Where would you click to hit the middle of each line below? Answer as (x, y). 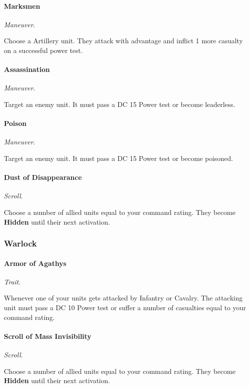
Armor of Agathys (35, 263)
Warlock (20, 243)
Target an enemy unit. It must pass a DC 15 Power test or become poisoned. (118, 158)
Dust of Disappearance (43, 177)
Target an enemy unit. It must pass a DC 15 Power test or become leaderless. (120, 104)
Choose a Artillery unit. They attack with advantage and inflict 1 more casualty (124, 41)
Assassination (27, 69)
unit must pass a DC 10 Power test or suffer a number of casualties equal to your (125, 307)
